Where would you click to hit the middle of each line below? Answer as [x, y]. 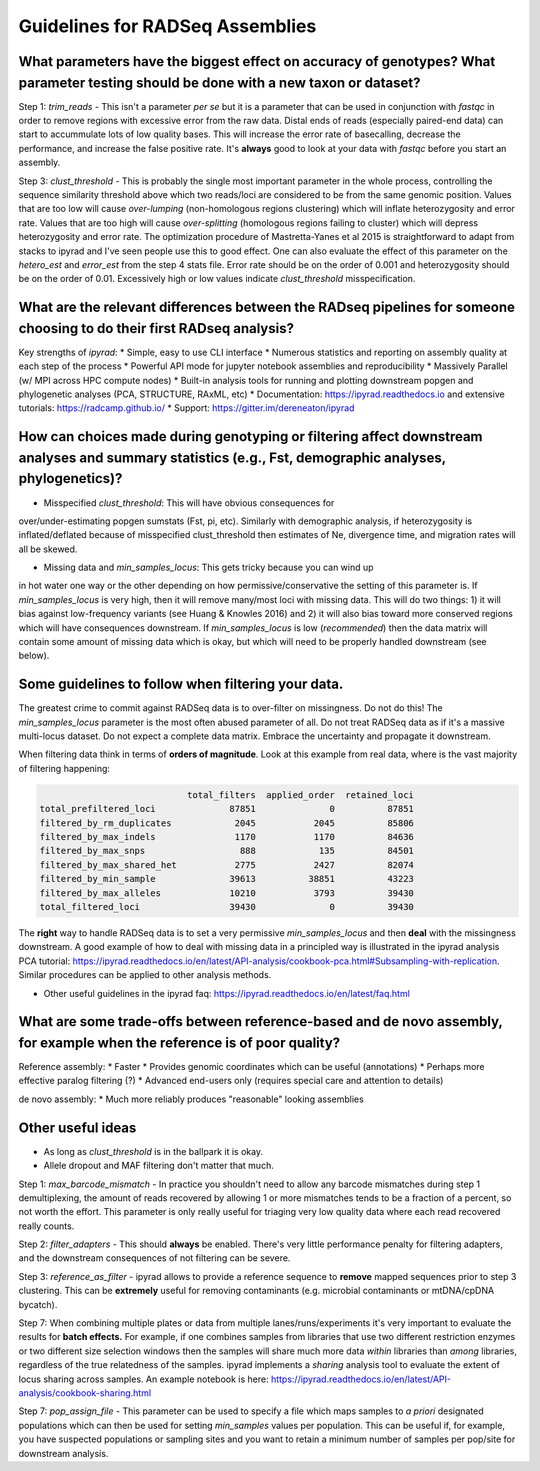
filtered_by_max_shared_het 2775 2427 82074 [227, 864]
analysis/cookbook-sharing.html [85, 1392]
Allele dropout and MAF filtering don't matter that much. [158, 1166]
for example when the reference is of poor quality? [179, 1042]
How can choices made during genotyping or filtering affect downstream [251, 436]
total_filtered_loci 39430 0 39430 [227, 906]
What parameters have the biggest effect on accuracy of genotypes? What [257, 61]
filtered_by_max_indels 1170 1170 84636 [227, 837]
